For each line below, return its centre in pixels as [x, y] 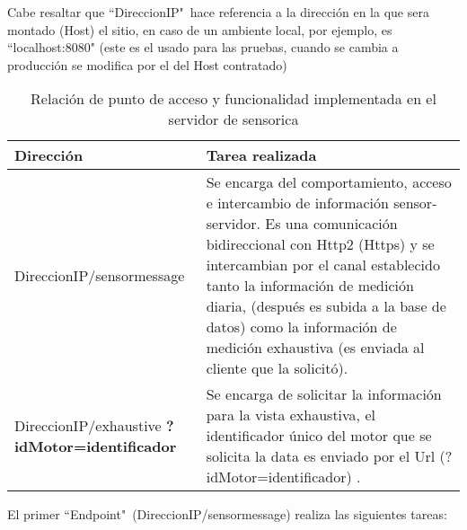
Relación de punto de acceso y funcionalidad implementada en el [233, 99]
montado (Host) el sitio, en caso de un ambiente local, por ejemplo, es [200, 29]
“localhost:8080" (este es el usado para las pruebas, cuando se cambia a [203, 47]
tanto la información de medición [310, 286]
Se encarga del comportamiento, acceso [329, 182]
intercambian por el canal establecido [323, 265]
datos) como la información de [301, 327]
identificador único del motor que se [319, 436]
